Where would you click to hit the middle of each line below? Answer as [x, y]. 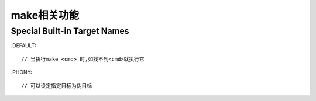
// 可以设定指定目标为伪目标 [57, 86]
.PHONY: [21, 72]
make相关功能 [45, 15]
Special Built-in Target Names [70, 31]
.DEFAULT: [23, 46]
